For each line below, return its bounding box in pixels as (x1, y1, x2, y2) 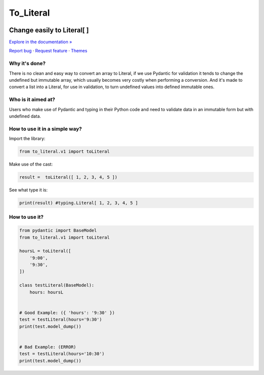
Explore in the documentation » (9, 39, 72, 45)
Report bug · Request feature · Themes (9, 48, 88, 54)
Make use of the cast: (9, 162, 53, 167)
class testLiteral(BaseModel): (19, 282, 95, 288)
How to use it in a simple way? (9, 125, 82, 132)
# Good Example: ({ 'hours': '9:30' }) (19, 310, 115, 315)
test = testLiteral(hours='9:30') (19, 317, 102, 323)
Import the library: (9, 136, 45, 141)
